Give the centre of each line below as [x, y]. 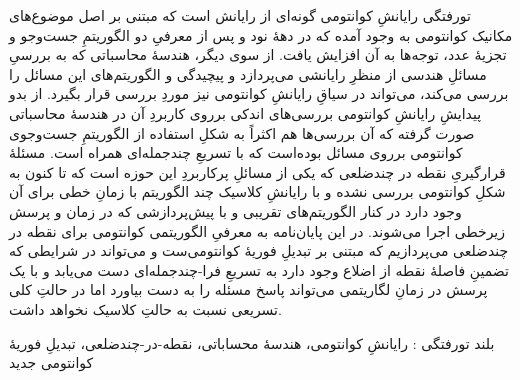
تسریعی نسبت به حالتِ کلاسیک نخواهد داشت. [145, 308]
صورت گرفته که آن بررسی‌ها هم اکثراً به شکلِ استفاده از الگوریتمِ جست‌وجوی [242, 132]
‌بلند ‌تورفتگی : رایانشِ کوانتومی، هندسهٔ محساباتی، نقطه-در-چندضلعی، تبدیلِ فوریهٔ [252, 342]
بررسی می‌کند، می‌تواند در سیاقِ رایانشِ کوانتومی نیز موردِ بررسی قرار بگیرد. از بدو [259, 93]
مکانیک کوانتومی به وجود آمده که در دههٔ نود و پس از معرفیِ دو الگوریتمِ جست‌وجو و [261, 34]
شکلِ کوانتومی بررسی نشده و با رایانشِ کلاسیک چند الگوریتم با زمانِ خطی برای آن [257, 191]
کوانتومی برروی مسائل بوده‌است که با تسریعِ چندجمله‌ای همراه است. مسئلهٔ [236, 152]
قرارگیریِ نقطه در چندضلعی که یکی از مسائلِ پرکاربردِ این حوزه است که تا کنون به [257, 171]
